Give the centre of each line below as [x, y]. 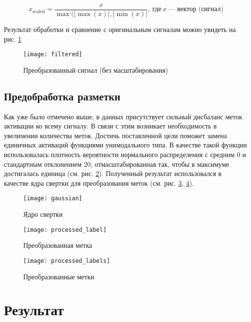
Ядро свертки [43, 214]
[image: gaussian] [53, 199]
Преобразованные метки [59, 276]
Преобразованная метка [58, 245]
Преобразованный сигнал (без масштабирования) [96, 70]
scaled [39, 11]
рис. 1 [13, 39]
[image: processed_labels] [67, 261]
